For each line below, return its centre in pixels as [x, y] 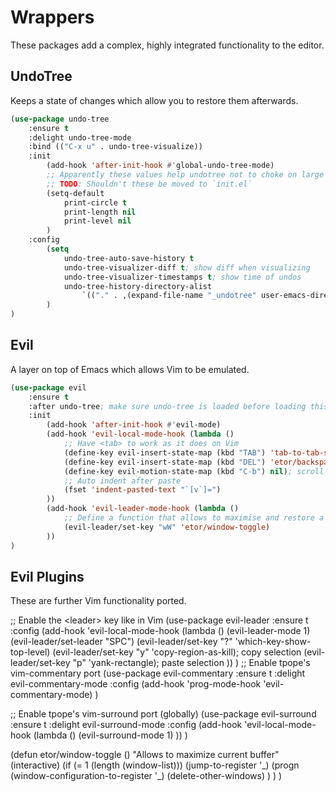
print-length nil [100, 212]
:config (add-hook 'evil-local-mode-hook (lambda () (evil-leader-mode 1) [160, 631]
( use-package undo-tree [60, 119]
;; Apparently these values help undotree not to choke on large [185, 175]
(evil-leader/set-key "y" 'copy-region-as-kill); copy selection [177, 652]
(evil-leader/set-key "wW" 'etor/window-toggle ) [167, 527]
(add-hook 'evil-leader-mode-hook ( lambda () [143, 509]
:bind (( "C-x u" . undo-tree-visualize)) [115, 147]
